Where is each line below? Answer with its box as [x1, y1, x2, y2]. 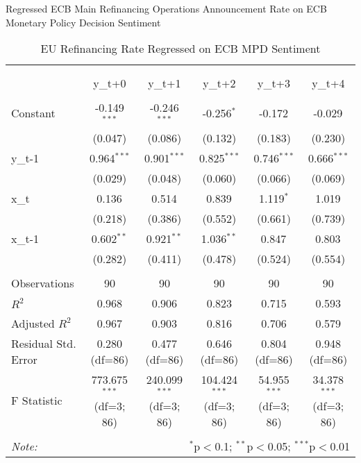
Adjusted [11, 314, 55, 331]
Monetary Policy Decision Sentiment [6, 15, 161, 29]
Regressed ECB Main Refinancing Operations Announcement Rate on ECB [6, 1, 327, 15]
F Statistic [11, 392, 62, 409]
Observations [11, 274, 74, 291]
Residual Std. [11, 335, 76, 351]
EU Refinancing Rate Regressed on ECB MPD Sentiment [40, 40, 321, 57]
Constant [11, 104, 56, 121]
